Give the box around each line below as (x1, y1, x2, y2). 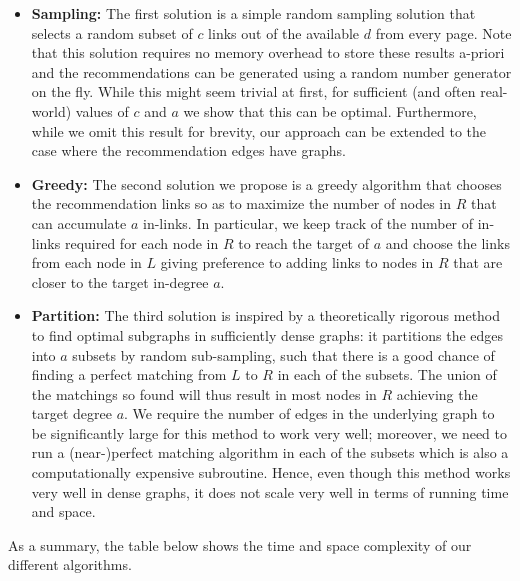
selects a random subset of (31, 22, 193, 43)
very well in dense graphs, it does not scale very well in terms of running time (31, 481, 509, 502)
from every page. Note (375, 22, 512, 43)
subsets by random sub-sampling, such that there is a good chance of (72, 344, 495, 365)
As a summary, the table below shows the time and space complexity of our (8, 534, 472, 555)
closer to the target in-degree (31, 271, 209, 292)
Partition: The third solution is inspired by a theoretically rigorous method (31, 305, 501, 326)
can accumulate (31, 212, 127, 233)
